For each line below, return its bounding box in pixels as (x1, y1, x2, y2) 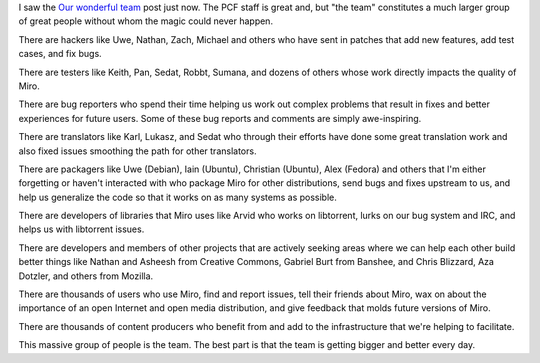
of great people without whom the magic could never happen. (18, 15, 274, 27)
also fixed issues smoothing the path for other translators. (18, 145, 257, 157)
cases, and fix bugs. (18, 48, 102, 60)
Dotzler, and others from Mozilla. (18, 270, 154, 282)
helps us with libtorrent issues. (18, 223, 145, 235)
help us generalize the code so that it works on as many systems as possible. (18, 191, 337, 203)
